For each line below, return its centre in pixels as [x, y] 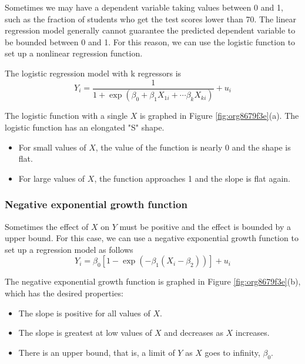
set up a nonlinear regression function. [74, 53]
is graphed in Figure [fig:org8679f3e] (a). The [219, 116]
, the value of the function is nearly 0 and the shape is [193, 147]
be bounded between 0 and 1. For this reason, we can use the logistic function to [150, 41]
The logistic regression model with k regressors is [93, 73]
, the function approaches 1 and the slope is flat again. [192, 178]
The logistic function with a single [66, 116]
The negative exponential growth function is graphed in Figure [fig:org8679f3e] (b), [153, 281]
